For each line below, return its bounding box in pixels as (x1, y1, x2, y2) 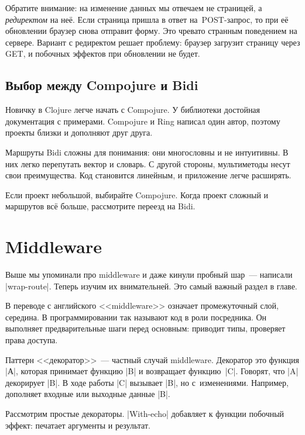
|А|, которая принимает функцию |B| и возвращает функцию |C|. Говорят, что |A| (5, 365, 299, 377)
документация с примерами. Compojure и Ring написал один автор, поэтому (5, 115, 280, 127)
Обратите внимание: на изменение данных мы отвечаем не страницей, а (5, 2, 262, 13)
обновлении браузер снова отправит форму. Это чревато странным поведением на (5, 25, 297, 37)
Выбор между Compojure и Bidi (5, 76, 198, 94)
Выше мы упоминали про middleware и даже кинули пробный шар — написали (5, 268, 293, 281)
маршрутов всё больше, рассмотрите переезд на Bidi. (5, 200, 196, 212)
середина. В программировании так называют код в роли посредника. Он (5, 310, 267, 323)
